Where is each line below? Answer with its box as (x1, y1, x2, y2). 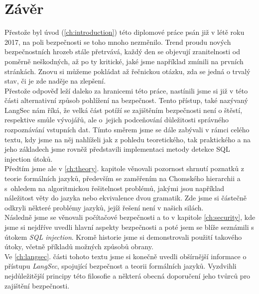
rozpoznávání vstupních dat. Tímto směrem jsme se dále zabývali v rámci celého (4, 124, 250, 135)
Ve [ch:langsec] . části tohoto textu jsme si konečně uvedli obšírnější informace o (4, 251, 247, 261)
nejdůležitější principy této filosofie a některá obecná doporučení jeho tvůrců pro (4, 270, 251, 281)
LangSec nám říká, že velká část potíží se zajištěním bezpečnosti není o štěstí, (4, 104, 243, 115)
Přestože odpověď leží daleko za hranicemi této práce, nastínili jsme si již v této (4, 85, 248, 96)
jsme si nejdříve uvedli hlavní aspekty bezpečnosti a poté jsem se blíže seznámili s (4, 222, 254, 232)
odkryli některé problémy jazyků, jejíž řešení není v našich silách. (4, 202, 204, 212)
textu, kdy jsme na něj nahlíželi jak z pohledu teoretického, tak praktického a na (4, 134, 251, 144)
